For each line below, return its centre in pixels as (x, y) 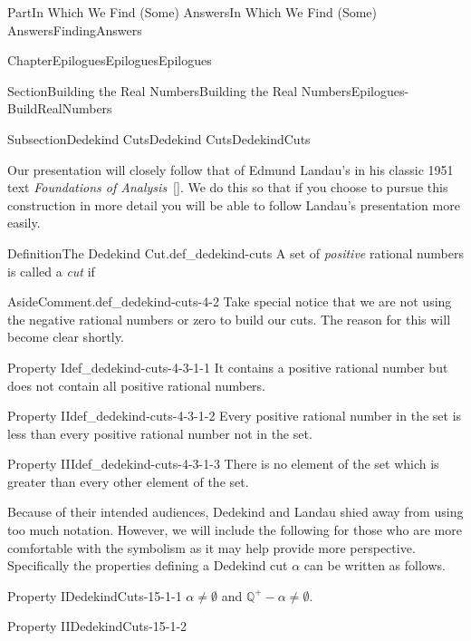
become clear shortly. (66, 337)
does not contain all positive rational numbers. (136, 385)
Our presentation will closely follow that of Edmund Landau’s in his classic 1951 (231, 169)
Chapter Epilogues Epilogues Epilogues (110, 60)
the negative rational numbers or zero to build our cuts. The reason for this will (229, 319)
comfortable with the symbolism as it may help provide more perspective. (211, 547)
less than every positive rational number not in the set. (160, 433)
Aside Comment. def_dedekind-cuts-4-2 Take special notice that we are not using (230, 301)
